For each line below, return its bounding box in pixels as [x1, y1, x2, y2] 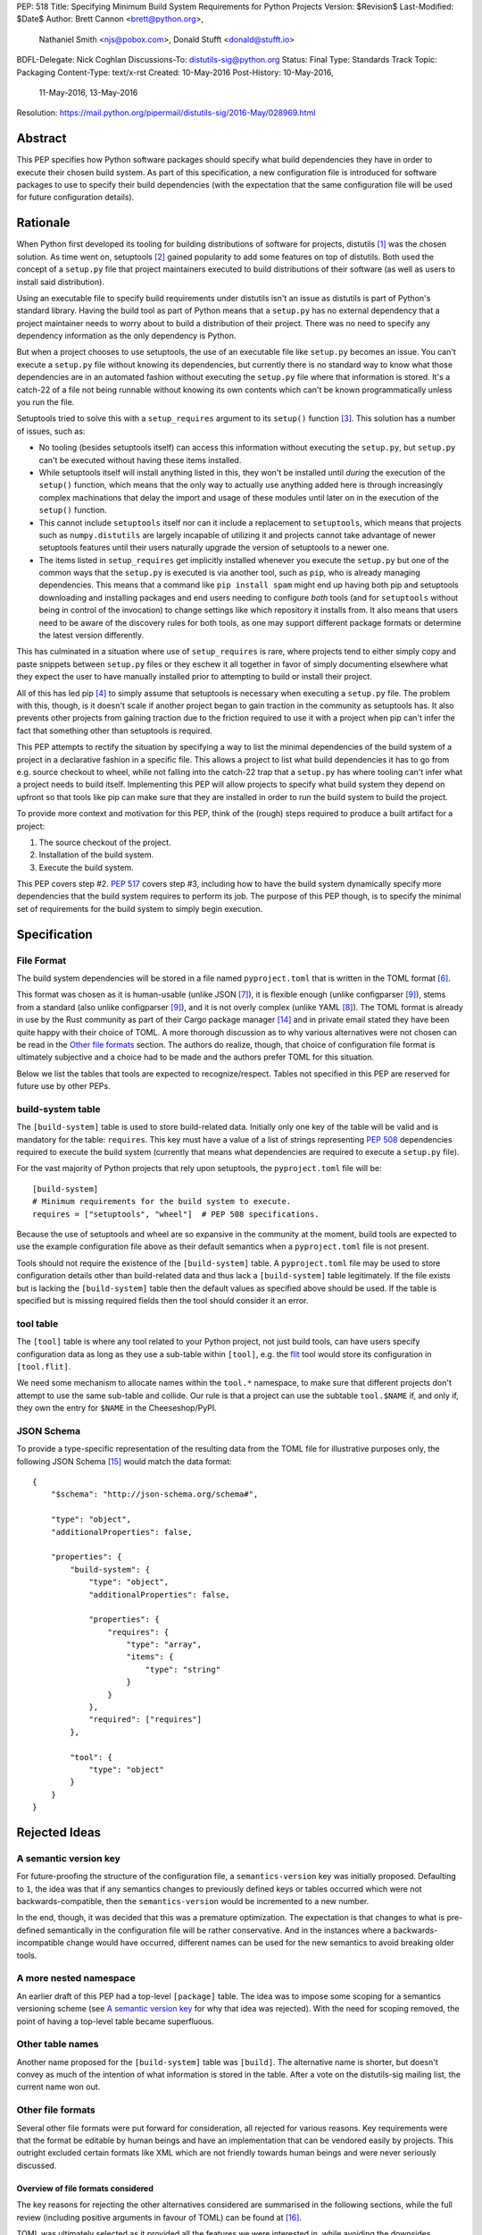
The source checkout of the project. [38, 837, 171, 848]
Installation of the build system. [38, 849, 154, 860]
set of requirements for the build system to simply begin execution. [16, 903, 263, 914]
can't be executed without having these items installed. [38, 454, 242, 465]
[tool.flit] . [16, 1361, 71, 1371]
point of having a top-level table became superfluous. [16, 2016, 214, 2027]
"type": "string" [145, 1664, 221, 1674]
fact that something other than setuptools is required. [16, 725, 213, 736]
